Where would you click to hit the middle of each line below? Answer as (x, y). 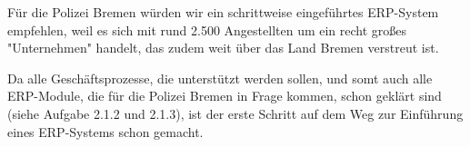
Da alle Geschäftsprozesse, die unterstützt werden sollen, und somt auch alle (220, 78)
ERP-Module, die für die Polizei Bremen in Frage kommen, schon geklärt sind (225, 96)
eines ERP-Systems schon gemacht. (105, 131)
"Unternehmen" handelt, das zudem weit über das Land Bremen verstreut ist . (223, 48)
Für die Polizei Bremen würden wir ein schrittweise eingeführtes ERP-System (223, 12)
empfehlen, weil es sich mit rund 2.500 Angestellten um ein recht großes (207, 29)
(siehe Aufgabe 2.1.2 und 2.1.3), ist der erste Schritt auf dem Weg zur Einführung (235, 113)
